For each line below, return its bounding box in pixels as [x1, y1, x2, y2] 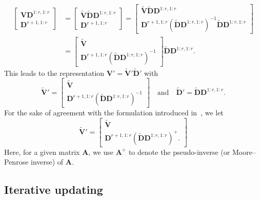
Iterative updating [4, 182, 103, 197]
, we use [88, 146, 114, 157]
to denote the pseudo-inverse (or [128, 146, 230, 157]
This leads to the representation [4, 67, 105, 78]
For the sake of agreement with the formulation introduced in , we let [4, 107, 224, 118]
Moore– [232, 146, 256, 157]
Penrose [4, 156, 29, 167]
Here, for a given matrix [4, 146, 80, 157]
